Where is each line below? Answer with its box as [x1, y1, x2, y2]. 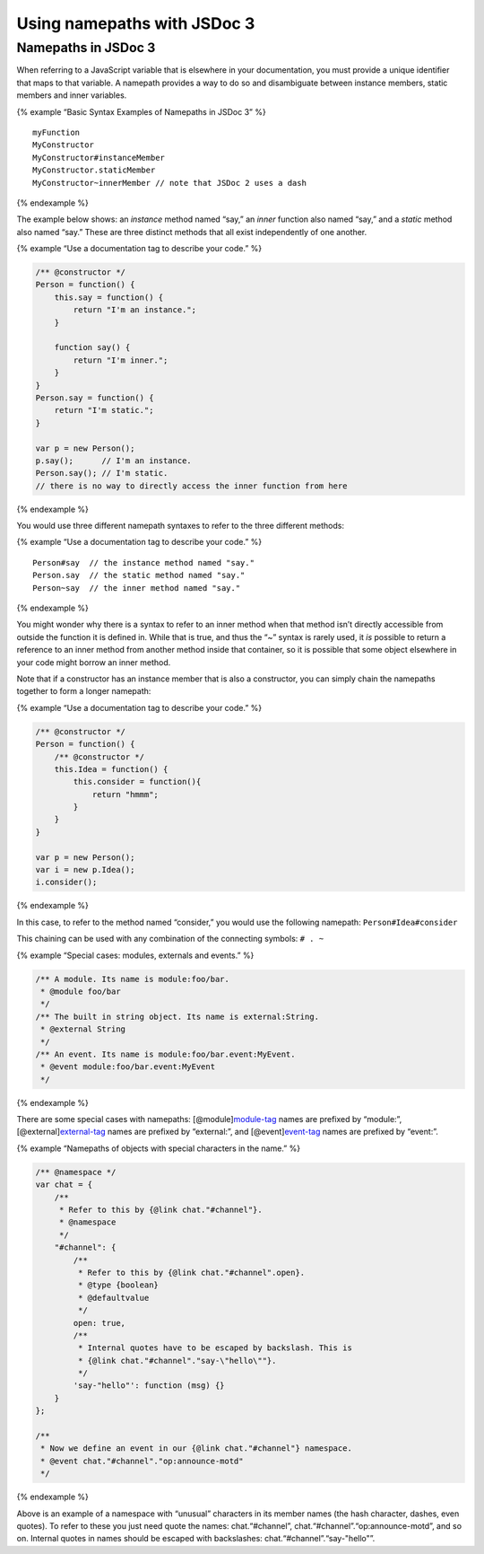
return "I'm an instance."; [73, 305, 197, 315]
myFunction [32, 127, 81, 137]
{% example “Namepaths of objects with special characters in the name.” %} [16, 1143, 300, 1154]
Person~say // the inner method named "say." [32, 583, 241, 593]
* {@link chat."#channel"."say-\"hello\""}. [77, 1356, 277, 1365]
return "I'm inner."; [73, 355, 169, 365]
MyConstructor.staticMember [32, 165, 156, 175]
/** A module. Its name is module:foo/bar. [35, 974, 230, 984]
